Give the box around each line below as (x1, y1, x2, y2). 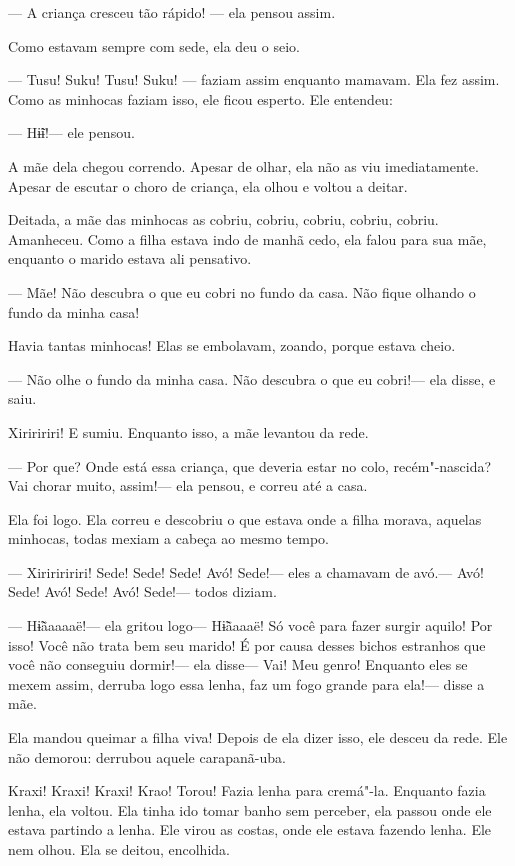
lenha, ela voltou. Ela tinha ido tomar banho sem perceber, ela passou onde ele (8, 799, 492, 820)
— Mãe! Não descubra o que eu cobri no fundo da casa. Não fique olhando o (8, 281, 476, 302)
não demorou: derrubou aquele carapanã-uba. (8, 746, 286, 767)
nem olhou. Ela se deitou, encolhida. (8, 839, 230, 859)
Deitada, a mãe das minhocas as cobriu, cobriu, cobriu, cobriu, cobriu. (8, 209, 439, 230)
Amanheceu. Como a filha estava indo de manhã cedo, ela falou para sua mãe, (8, 228, 487, 249)
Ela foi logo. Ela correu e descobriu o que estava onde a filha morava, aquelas (8, 508, 482, 529)
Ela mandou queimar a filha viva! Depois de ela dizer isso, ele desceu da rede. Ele (8, 727, 508, 748)
